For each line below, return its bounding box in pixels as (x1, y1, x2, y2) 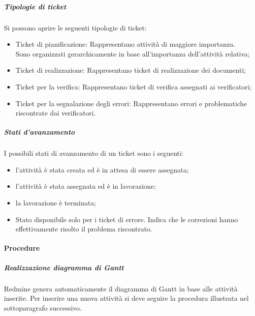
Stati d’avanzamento (4, 127, 75, 137)
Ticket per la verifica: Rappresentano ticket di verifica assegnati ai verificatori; (15, 81, 252, 91)
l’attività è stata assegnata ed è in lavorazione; (15, 181, 156, 191)
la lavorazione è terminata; (15, 198, 96, 208)
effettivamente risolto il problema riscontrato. (15, 224, 152, 234)
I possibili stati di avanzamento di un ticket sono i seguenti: (4, 148, 184, 158)
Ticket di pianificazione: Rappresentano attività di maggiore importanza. (15, 39, 235, 49)
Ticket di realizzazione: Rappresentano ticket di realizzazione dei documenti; (15, 65, 246, 75)
